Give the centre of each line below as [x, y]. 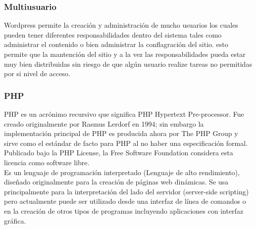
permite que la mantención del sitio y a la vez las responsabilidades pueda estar [125, 54]
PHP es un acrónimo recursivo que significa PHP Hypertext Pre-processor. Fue [124, 114]
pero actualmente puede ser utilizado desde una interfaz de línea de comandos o [125, 201]
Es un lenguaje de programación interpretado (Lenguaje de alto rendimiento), [122, 172]
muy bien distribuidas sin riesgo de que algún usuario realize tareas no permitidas [128, 64]
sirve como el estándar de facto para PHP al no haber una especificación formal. [126, 143]
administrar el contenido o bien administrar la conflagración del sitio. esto [116, 44]
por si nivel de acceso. [37, 73]
